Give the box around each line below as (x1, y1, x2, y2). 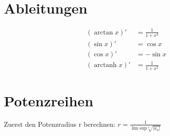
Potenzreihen (4, 90, 94, 110)
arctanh (94, 62, 117, 69)
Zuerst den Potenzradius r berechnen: (4, 119, 116, 129)
